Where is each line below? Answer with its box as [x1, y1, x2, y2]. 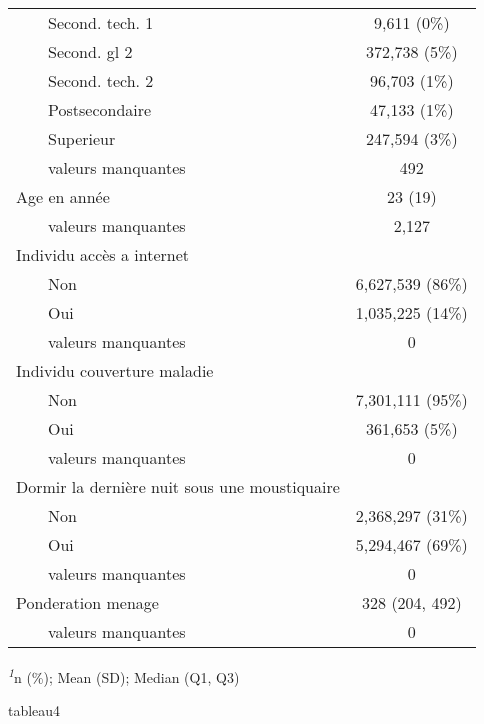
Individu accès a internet [16, 243, 190, 266]
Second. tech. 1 [48, 11, 154, 34]
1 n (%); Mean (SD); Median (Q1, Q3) [8, 664, 240, 687]
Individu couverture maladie [16, 359, 214, 382]
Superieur [48, 127, 116, 150]
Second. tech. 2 [48, 69, 154, 92]
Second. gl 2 [48, 40, 133, 63]
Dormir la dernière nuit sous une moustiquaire [16, 475, 340, 498]
